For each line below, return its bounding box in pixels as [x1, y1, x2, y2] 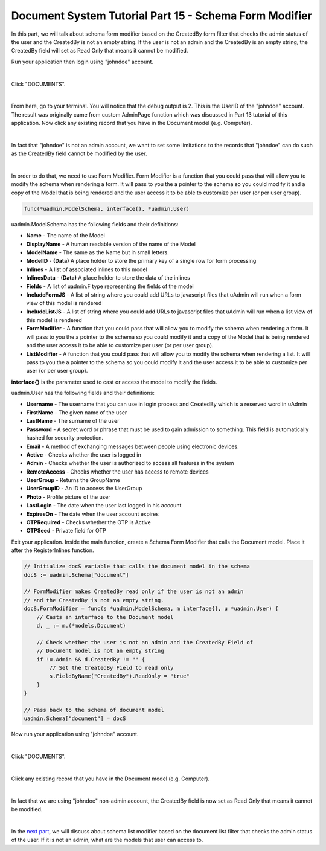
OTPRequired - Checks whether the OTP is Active [26, 519, 151, 526]
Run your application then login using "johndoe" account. [11, 58, 154, 65]
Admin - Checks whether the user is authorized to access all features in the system [26, 460, 234, 467]
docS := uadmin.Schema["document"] [24, 571, 129, 578]
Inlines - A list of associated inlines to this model [26, 266, 147, 273]
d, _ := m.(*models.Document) [36, 622, 126, 629]
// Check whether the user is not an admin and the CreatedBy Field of [36, 639, 254, 646]
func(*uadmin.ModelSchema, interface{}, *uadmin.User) [24, 205, 190, 212]
